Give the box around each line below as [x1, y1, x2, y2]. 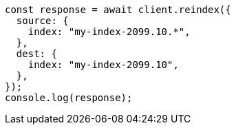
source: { [16, 15, 69, 26]
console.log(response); [5, 92, 133, 103]
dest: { [16, 48, 57, 59]
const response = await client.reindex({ [5, 4, 231, 15]
